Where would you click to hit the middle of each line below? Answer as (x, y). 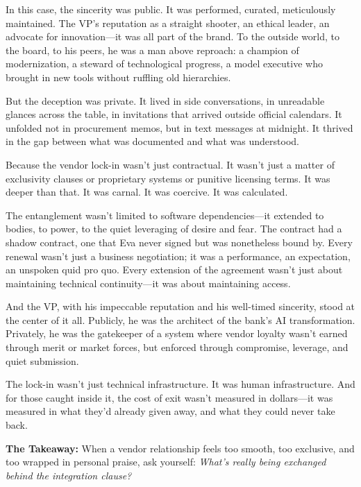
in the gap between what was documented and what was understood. (152, 141)
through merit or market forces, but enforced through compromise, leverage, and (177, 347)
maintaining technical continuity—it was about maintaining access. (148, 283)
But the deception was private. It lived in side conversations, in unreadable (165, 100)
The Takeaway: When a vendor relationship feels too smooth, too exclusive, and (180, 448)
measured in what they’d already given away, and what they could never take (170, 411)
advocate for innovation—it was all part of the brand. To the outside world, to (173, 36)
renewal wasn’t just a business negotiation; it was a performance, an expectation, (178, 256)
